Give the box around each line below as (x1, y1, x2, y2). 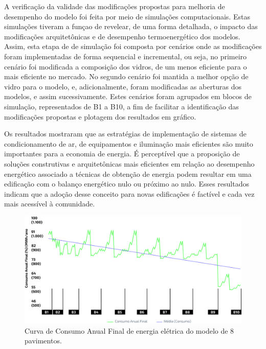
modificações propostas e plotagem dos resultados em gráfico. (4, 111, 196, 122)
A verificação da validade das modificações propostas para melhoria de (4, 1, 225, 11)
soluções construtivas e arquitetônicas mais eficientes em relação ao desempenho (4, 158, 255, 169)
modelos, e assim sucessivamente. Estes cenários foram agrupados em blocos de (4, 91, 252, 102)
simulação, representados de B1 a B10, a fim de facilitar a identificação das (4, 101, 239, 111)
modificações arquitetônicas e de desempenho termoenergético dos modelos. (4, 31, 240, 41)
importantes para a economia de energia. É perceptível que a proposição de (4, 148, 240, 159)
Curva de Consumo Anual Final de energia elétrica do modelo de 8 (25, 325, 234, 336)
